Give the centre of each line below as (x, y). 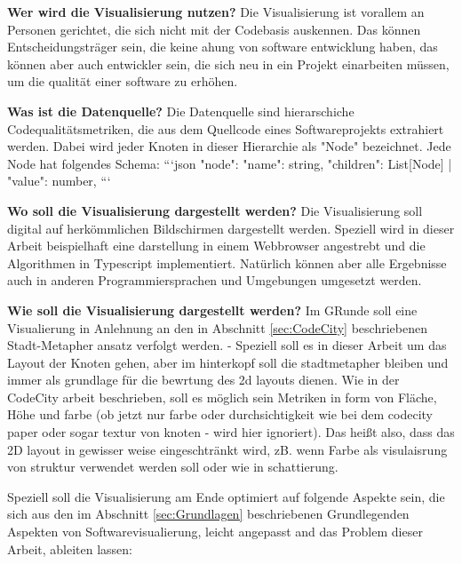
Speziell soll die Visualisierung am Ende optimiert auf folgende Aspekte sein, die (226, 496)
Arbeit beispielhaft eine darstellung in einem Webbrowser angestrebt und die (216, 246)
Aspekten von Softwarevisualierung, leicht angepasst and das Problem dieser (215, 532)
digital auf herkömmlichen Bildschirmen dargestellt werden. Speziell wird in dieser (231, 228)
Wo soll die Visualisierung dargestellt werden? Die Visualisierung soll (215, 210)
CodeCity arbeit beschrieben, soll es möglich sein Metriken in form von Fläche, (222, 397)
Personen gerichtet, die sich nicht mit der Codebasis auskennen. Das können (214, 29)
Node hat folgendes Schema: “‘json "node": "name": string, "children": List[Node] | (230, 163)
